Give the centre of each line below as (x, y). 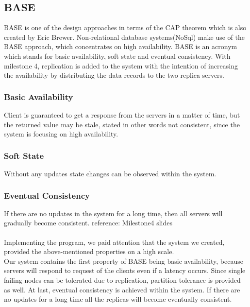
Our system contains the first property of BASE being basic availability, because (124, 261)
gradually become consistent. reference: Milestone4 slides (88, 223)
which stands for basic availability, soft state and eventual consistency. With (117, 56)
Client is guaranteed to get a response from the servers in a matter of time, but (122, 114)
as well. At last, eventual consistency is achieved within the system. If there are (122, 289)
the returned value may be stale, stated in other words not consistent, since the (122, 124)
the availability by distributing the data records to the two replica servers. (114, 75)
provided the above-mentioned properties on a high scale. (89, 251)
